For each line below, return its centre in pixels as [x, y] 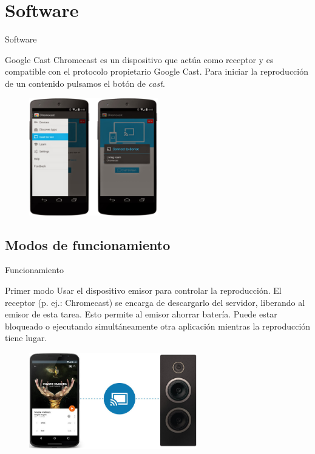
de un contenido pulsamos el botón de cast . [85, 83]
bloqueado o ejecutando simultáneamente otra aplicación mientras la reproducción [158, 326]
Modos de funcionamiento [88, 244]
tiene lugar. [26, 338]
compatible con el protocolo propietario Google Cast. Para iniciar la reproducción [157, 71]
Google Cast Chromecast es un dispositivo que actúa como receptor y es [139, 59]
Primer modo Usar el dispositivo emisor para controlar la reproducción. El [143, 290]
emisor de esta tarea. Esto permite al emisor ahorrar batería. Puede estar [141, 314]
